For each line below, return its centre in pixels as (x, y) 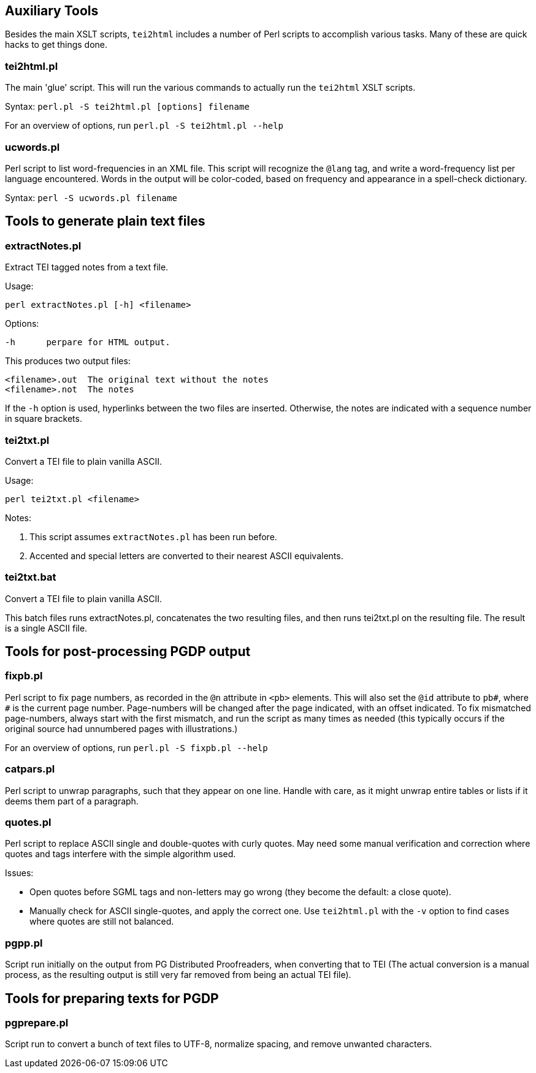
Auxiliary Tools (52, 11)
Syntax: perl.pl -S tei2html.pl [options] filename (127, 107)
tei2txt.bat (31, 577)
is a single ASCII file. (46, 628)
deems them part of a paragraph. (72, 801)
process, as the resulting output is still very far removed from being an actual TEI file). (178, 975)
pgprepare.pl (37, 1022)
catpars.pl (30, 769)
